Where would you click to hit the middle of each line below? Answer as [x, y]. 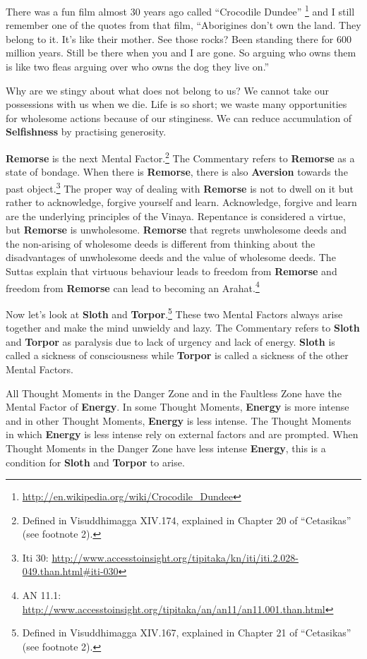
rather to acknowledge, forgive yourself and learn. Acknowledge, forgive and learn [181, 202]
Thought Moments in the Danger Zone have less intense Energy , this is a [166, 448]
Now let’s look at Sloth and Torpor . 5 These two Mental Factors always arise [174, 313]
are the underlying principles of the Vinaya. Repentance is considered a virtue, [176, 216]
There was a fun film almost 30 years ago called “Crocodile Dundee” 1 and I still [180, 10]
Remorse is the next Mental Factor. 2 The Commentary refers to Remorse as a [180, 157]
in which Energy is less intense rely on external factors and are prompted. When [182, 434]
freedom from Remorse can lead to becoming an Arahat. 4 [133, 286]
